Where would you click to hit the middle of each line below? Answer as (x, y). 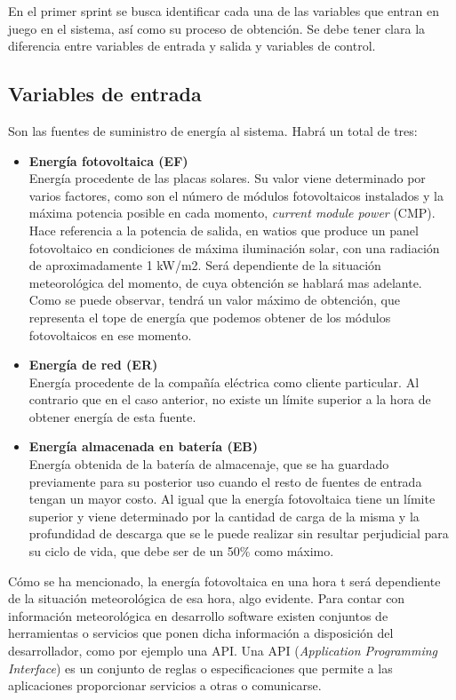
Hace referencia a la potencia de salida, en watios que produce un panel (224, 230)
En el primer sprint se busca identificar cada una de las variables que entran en (224, 11)
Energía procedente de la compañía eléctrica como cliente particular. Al (224, 382)
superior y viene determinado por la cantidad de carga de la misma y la (224, 516)
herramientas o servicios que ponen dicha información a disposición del (201, 633)
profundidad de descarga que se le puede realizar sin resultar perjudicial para (239, 533)
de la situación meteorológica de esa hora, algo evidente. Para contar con (207, 598)
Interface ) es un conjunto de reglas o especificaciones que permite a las (200, 668)
